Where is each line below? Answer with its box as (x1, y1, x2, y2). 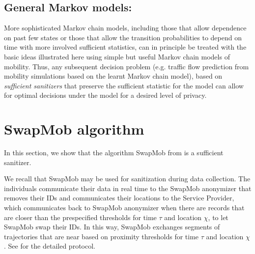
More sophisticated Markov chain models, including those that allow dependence (4, 23, 247, 33)
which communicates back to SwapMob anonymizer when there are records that (4, 202, 245, 213)
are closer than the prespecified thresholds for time (4, 212, 157, 222)
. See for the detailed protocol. (4, 241, 95, 251)
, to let (208, 212, 228, 222)
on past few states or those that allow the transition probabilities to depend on (4, 32, 242, 42)
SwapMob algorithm (4, 119, 144, 139)
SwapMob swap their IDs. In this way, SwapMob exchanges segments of (4, 222, 220, 232)
